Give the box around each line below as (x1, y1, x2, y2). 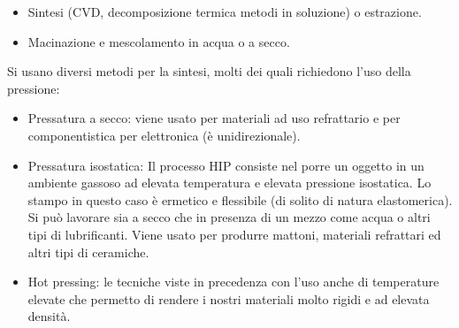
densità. (27, 307, 71, 325)
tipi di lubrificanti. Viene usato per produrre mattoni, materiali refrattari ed (27, 225, 441, 243)
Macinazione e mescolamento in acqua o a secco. (27, 32, 290, 50)
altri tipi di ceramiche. (27, 242, 149, 261)
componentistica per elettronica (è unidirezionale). (27, 126, 301, 144)
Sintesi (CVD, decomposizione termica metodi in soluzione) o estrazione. (27, 3, 422, 20)
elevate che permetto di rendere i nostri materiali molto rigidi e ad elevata (27, 289, 430, 308)
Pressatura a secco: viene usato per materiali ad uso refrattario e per (27, 109, 401, 127)
